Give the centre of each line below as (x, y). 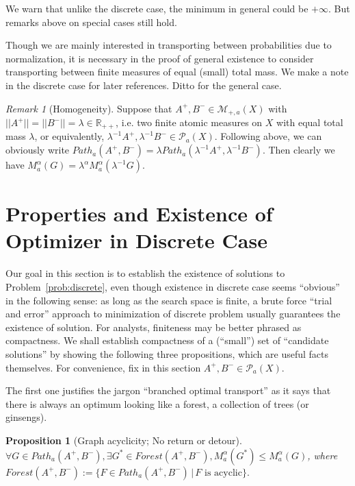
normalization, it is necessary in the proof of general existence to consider (160, 58)
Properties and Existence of (139, 214)
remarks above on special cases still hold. (91, 22)
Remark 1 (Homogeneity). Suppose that (89, 108)
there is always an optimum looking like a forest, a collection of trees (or (157, 403)
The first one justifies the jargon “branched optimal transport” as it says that (168, 390)
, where (323, 455)
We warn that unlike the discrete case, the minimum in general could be (157, 8)
